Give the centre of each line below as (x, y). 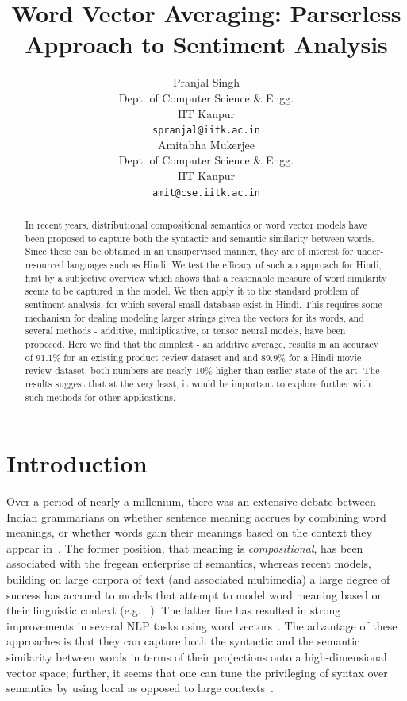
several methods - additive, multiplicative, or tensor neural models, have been (185, 331)
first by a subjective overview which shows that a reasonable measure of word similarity (206, 277)
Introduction (77, 463)
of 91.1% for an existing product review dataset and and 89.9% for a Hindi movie (193, 357)
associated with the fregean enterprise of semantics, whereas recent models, (189, 563)
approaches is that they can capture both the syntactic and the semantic (183, 641)
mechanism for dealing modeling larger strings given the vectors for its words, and (194, 317)
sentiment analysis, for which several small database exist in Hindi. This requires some (203, 304)
